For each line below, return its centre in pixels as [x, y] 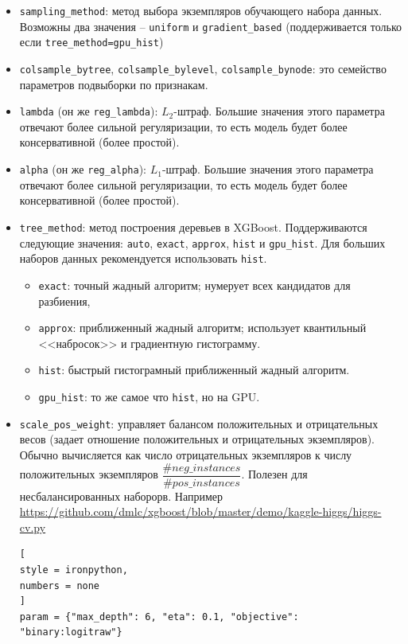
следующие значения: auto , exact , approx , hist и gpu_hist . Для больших [202, 242]
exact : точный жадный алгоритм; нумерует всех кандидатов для [194, 285]
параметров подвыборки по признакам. [114, 84]
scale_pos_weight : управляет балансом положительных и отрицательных [199, 423]
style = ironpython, [74, 570]
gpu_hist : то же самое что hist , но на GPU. [149, 397]
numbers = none [60, 585]
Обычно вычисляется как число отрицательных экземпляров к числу [186, 454]
